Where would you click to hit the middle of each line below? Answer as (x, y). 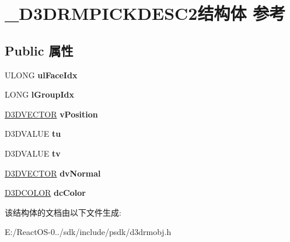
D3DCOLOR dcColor (45, 193)
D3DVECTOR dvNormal (53, 173)
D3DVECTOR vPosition (51, 114)
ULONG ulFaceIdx (41, 75)
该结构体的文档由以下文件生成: (63, 212)
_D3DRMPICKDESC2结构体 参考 (145, 13)
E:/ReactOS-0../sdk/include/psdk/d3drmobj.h (88, 232)
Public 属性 (39, 50)
